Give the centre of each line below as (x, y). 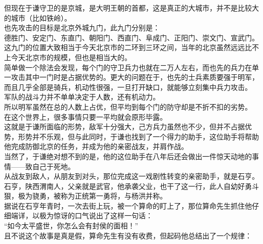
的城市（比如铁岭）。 (38, 17)
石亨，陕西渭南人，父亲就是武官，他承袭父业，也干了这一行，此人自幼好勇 (128, 186)
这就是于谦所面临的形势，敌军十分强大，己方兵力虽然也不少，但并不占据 (124, 127)
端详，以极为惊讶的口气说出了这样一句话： (82, 215)
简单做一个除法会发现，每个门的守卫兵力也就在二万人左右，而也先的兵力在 (128, 67)
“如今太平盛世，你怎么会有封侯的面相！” (71, 226)
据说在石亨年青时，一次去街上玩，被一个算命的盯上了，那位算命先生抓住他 (128, 205)
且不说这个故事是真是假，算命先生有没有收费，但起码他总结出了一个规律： (128, 235)
